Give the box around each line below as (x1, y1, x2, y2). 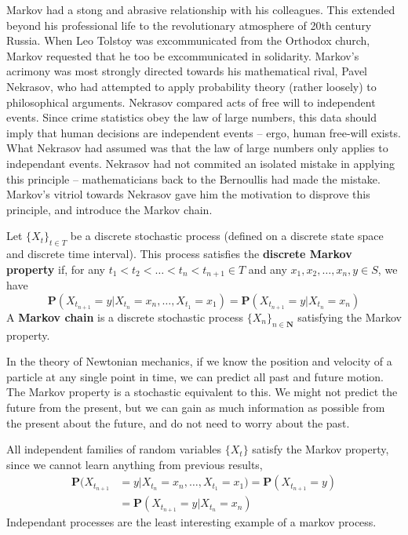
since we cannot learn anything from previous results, (6, 456, 263, 472)
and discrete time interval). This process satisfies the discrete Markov (6, 246, 352, 262)
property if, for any (6, 260, 105, 277)
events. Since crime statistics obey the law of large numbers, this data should (6, 109, 377, 126)
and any (248, 260, 287, 277)
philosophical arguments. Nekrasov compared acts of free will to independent (6, 93, 376, 110)
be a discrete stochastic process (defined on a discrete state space (70, 227, 384, 244)
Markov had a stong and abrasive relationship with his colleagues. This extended (6, 2, 395, 17)
